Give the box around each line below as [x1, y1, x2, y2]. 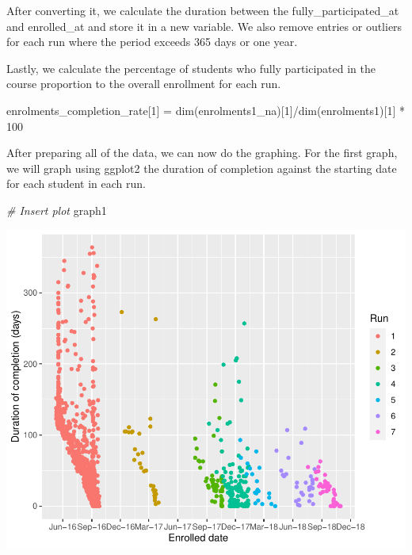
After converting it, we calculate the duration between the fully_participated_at [6, 2, 399, 18]
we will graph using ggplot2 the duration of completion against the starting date [6, 159, 397, 176]
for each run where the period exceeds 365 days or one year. [6, 33, 298, 50]
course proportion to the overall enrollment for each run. [6, 75, 281, 92]
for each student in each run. [6, 175, 146, 192]
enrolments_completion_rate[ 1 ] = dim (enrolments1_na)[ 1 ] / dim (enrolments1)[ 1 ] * [6, 101, 405, 118]
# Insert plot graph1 [6, 201, 107, 218]
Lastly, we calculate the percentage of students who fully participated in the [6, 59, 376, 76]
